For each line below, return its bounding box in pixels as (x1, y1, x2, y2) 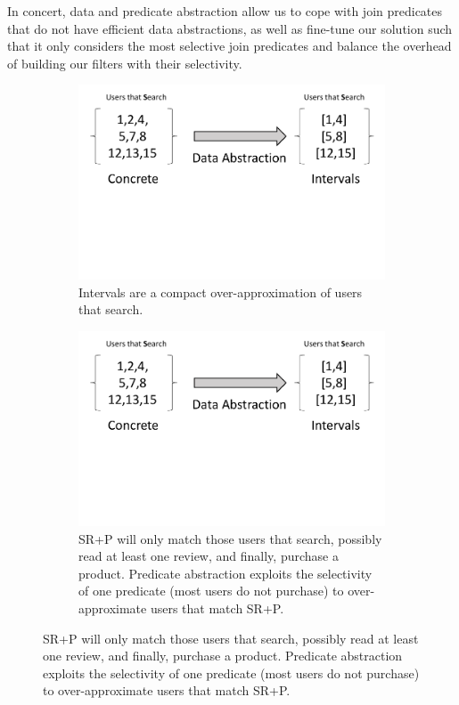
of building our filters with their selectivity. (7, 53, 242, 72)
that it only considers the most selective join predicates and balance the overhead (7, 36, 452, 55)
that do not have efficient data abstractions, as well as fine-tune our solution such (7, 19, 453, 37)
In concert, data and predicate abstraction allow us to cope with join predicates (7, 2, 443, 20)
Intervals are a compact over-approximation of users (78, 282, 363, 301)
